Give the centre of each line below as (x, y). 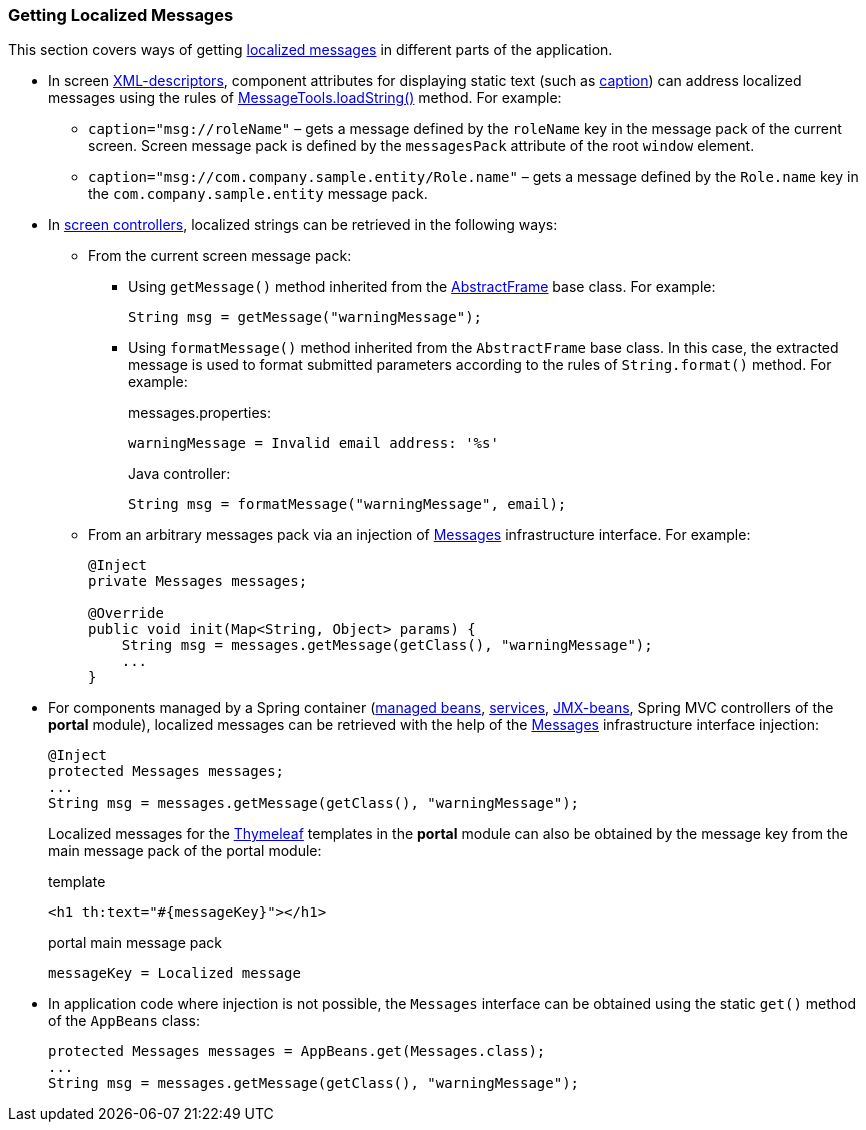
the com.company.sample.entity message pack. (258, 194)
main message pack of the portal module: (185, 851)
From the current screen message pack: (220, 256)
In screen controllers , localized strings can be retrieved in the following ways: (303, 225)
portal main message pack (135, 943)
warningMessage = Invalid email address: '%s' (313, 443)
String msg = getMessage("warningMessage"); (305, 317)
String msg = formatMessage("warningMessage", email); (347, 504)
